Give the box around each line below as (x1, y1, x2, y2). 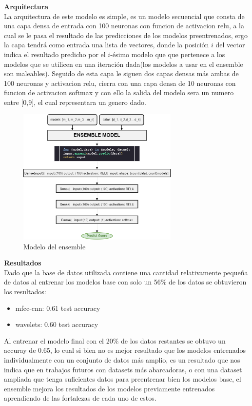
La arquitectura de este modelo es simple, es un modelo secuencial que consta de (4, 11, 245, 21)
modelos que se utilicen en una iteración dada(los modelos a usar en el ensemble (4, 59, 243, 69)
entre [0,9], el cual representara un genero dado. (4, 97, 146, 107)
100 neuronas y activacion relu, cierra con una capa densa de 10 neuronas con (4, 78, 236, 88)
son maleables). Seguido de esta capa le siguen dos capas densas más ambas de (4, 68, 239, 79)
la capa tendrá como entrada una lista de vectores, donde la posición (4, 40, 209, 50)
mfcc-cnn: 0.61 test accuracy (15, 303, 100, 313)
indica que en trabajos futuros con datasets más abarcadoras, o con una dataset (4, 364, 242, 374)
